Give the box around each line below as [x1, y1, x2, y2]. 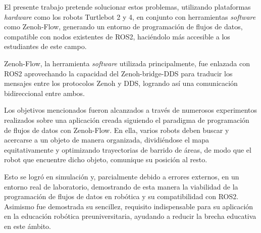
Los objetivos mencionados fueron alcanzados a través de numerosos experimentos [4, 105, 257, 115]
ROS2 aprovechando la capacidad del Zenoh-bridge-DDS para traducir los [4, 68, 233, 78]
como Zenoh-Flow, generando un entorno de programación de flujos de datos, [4, 21, 243, 32]
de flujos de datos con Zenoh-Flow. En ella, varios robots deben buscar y [4, 124, 229, 135]
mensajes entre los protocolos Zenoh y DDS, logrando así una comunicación [4, 78, 238, 88]
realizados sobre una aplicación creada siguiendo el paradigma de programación [4, 114, 249, 125]
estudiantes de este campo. [4, 41, 87, 52]
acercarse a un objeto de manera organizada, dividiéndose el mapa [4, 134, 209, 145]
